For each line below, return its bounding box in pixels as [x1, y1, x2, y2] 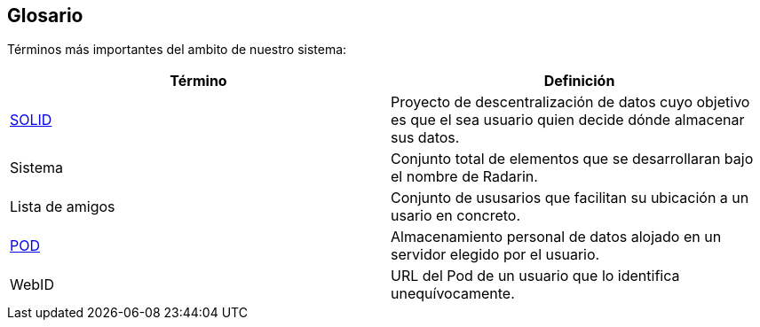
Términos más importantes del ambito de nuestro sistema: [7, 42, 347, 58]
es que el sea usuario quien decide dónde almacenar [391, 111, 745, 129]
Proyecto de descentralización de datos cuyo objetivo [391, 93, 750, 112]
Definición [543, 72, 615, 90]
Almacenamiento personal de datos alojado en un [391, 228, 722, 246]
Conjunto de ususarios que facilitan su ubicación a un [391, 189, 749, 207]
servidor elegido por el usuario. [391, 245, 600, 264]
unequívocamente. [391, 284, 515, 303]
